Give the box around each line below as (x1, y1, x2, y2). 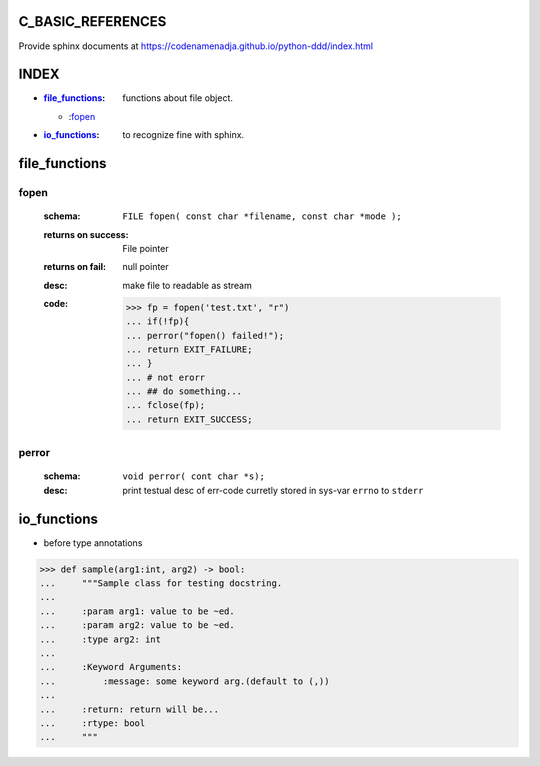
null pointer (122, 261, 169, 273)
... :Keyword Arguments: (39, 661, 183, 673)
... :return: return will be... (39, 703, 220, 715)
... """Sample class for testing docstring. (39, 578, 283, 589)
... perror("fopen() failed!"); (125, 330, 285, 341)
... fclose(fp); (125, 400, 206, 411)
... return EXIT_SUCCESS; (125, 413, 253, 425)
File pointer (122, 242, 169, 254)
